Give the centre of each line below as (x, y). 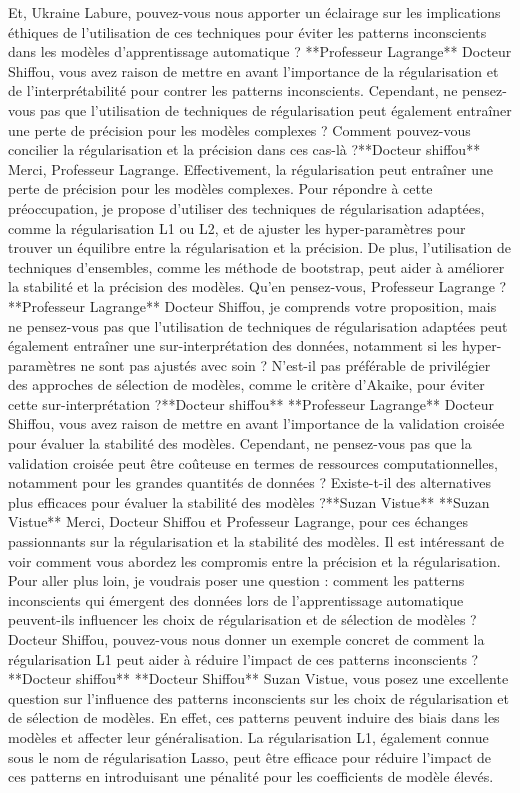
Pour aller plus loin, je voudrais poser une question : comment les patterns (236, 580)
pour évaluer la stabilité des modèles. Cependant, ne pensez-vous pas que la (240, 443)
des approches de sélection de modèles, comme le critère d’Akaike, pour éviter (246, 384)
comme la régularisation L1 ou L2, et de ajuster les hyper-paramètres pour (237, 227)
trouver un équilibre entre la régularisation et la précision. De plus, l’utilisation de (259, 247)
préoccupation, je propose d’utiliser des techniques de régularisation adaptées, (246, 207)
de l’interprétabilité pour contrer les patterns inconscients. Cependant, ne (233, 90)
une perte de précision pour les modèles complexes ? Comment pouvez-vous (239, 129)
